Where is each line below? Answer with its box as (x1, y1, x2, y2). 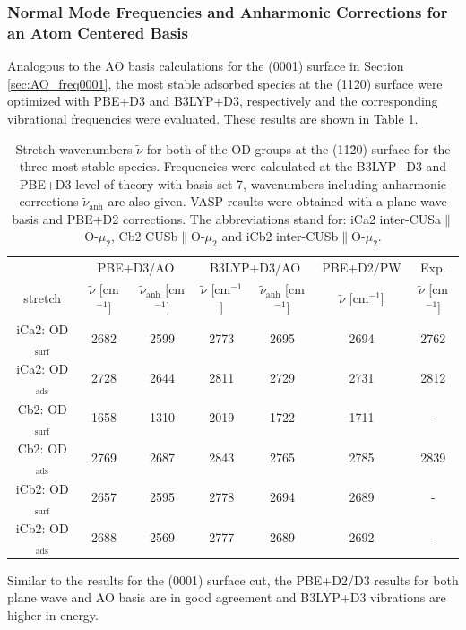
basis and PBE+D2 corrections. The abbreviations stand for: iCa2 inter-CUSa (12, 209, 442, 228)
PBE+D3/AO (97, 257, 175, 276)
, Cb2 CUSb (110, 227, 178, 246)
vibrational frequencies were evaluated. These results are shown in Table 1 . (7, 108, 419, 127)
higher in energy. (7, 605, 99, 624)
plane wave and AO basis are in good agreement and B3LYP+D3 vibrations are (7, 588, 446, 607)
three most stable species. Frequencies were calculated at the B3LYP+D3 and (19, 157, 447, 176)
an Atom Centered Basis (7, 21, 188, 43)
